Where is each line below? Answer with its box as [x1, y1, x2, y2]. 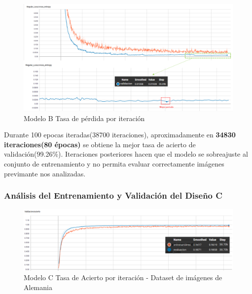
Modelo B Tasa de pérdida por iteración [24, 113, 145, 123]
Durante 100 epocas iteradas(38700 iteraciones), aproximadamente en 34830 [4, 129, 236, 140]
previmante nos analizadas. [4, 168, 86, 178]
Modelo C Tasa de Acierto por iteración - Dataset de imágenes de [24, 272, 222, 283]
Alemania [24, 282, 52, 292]
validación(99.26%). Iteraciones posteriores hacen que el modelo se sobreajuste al [4, 149, 248, 159]
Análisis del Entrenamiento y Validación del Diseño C [4, 189, 222, 202]
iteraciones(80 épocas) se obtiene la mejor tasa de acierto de [4, 139, 196, 149]
